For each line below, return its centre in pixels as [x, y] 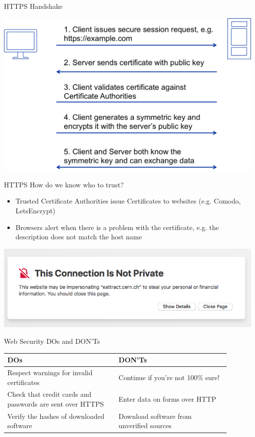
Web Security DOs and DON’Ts [52, 341]
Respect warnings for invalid [50, 373]
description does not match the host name [79, 237]
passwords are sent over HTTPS [56, 404]
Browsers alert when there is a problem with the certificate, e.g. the [117, 227]
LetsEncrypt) [35, 210]
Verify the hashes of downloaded [56, 416]
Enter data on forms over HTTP [167, 399]
